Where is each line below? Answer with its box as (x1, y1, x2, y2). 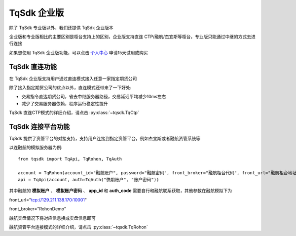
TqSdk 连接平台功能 (9, 122, 70, 131)
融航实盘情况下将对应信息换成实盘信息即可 (9, 215, 96, 221)
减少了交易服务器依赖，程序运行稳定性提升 (21, 100, 108, 106)
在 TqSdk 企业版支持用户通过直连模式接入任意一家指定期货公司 (9, 76, 137, 81)
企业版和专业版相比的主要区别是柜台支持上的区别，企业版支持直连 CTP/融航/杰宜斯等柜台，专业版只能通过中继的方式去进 (9, 34, 256, 39)
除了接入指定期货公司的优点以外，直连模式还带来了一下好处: (9, 84, 132, 91)
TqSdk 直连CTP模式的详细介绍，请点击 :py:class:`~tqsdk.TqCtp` (9, 110, 139, 116)
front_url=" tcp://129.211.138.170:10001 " (9, 197, 87, 202)
